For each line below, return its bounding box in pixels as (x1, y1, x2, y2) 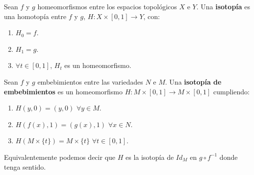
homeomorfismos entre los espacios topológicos (37, 1, 177, 11)
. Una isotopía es (196, 1, 251, 11)
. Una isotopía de (165, 76, 222, 87)
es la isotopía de (125, 152, 174, 162)
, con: (143, 11, 160, 21)
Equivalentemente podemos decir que (4, 152, 116, 162)
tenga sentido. (4, 161, 46, 172)
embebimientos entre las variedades (37, 76, 143, 87)
